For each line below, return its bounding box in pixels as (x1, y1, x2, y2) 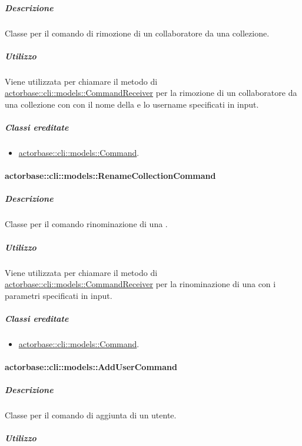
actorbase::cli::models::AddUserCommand (5, 361, 177, 373)
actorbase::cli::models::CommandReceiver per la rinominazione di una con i (5, 278, 276, 290)
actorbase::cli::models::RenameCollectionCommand (5, 169, 216, 182)
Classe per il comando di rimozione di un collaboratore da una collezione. (5, 26, 270, 39)
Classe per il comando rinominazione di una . (5, 218, 168, 230)
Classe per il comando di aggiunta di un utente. (5, 409, 177, 421)
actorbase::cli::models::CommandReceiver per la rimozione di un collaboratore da (5, 86, 297, 99)
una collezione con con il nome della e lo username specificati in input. (5, 98, 259, 110)
